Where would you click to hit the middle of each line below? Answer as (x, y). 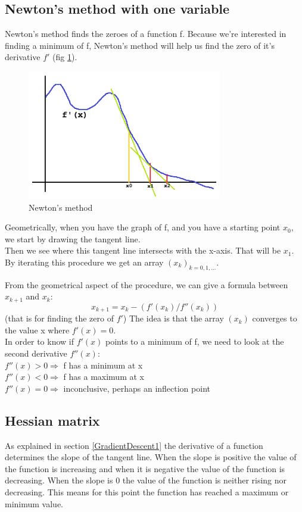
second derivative (36, 353)
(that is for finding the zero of (59, 318)
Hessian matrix (52, 420)
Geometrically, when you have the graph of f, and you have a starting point (143, 227)
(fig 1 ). (65, 57)
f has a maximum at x (104, 377)
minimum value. (34, 503)
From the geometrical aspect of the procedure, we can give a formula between (147, 284)
